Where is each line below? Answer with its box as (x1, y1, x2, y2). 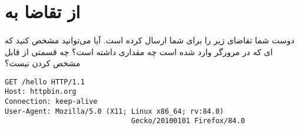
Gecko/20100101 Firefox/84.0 (131, 117, 245, 125)
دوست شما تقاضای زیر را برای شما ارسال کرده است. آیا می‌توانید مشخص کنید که (5, 33, 295, 46)
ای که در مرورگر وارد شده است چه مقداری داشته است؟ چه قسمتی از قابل (5, 45, 273, 57)
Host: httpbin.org (5, 87, 77, 96)
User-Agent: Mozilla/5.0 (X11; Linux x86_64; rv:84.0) (5, 107, 224, 116)
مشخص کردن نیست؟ (5, 57, 81, 69)
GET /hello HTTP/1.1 (5, 77, 85, 86)
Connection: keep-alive (5, 97, 98, 106)
